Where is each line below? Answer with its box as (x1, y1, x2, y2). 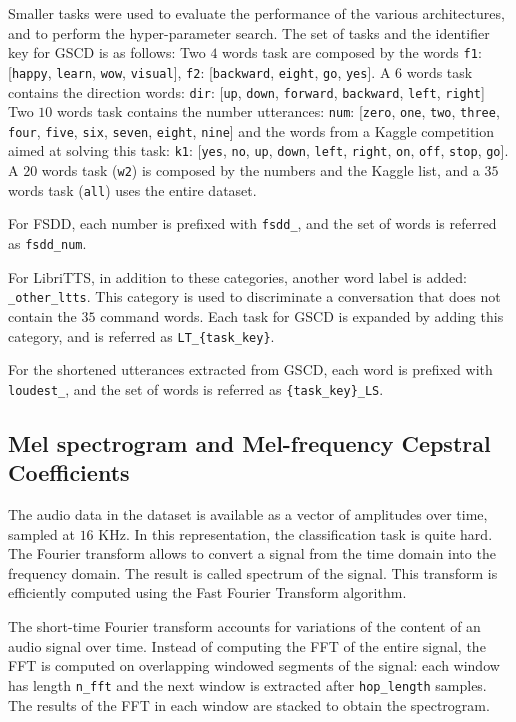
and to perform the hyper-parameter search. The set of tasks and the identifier (8, 22, 490, 43)
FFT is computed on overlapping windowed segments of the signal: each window (8, 655, 500, 676)
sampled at (8, 523, 75, 544)
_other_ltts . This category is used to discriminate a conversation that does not (8, 286, 501, 307)
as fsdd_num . (8, 233, 87, 254)
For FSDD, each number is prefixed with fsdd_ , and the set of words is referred (8, 213, 497, 234)
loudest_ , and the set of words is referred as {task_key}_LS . (8, 378, 384, 399)
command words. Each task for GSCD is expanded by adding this (100, 306, 504, 326)
